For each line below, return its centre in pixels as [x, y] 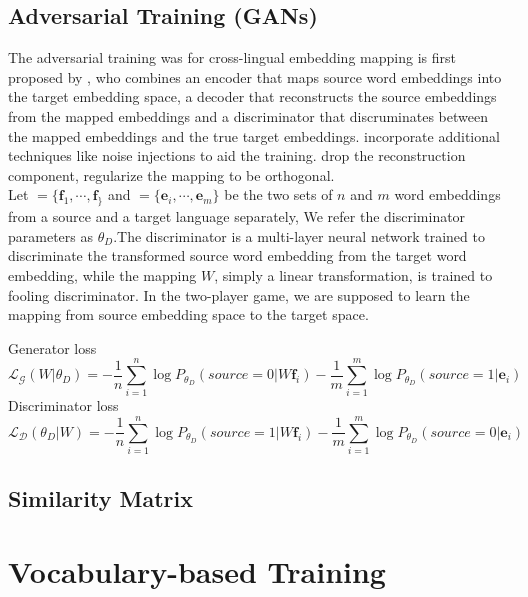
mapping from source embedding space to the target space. [188, 314]
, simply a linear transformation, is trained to [353, 274]
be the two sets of [278, 194]
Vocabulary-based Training [197, 571]
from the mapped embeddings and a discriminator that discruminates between [248, 115]
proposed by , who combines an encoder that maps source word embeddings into [255, 76]
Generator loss [52, 347]
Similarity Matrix [100, 497]
